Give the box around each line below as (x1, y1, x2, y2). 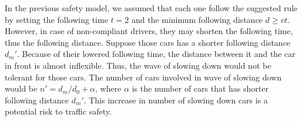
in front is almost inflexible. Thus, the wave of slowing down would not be (5, 59, 271, 71)
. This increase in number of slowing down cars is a (83, 93, 268, 106)
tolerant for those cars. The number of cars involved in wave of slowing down (5, 70, 282, 83)
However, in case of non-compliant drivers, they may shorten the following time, (5, 25, 293, 37)
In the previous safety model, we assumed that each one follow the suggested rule (5, 2, 298, 14)
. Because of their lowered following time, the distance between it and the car (17, 48, 296, 60)
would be (5, 82, 38, 95)
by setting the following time (5, 13, 108, 25)
